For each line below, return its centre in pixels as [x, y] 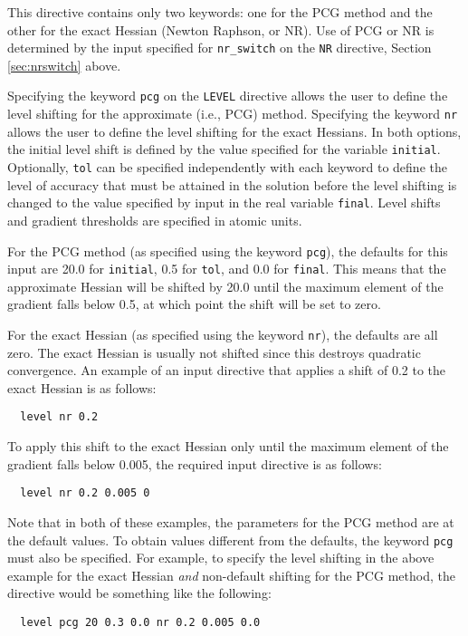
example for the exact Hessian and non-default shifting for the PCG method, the [231, 575]
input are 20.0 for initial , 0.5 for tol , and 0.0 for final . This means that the [227, 269]
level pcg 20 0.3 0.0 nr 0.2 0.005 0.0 [140, 622]
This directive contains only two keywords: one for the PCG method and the [220, 12]
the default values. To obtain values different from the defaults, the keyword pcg [230, 540]
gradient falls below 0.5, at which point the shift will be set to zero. [194, 304]
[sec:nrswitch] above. [64, 65]
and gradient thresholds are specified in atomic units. [155, 220]
